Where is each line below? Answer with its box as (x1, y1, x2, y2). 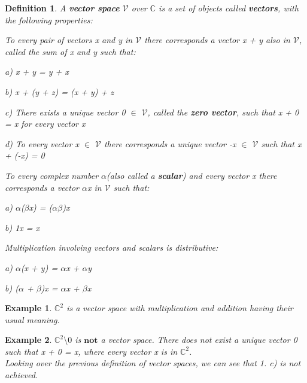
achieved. (5, 369, 38, 381)
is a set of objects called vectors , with (159, 2, 299, 14)
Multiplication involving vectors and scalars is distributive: (5, 241, 218, 254)
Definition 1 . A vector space (5, 2, 120, 14)
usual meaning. (5, 313, 60, 326)
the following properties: (5, 13, 93, 26)
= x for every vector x (5, 117, 86, 130)
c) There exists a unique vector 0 (5, 105, 126, 118)
